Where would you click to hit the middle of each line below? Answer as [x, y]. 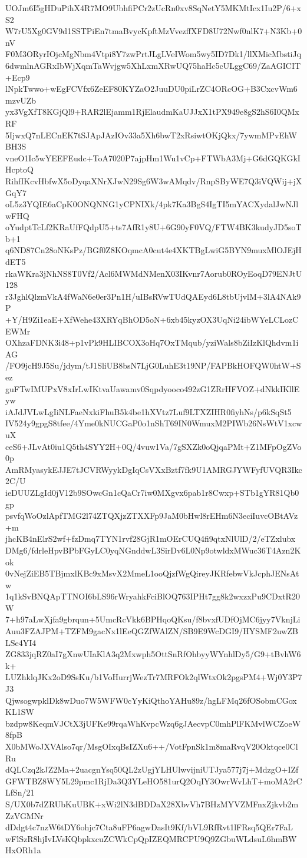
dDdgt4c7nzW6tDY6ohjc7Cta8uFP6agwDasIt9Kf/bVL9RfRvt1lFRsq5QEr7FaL [149, 827]
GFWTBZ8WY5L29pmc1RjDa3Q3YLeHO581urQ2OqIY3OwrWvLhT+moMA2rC [154, 781]
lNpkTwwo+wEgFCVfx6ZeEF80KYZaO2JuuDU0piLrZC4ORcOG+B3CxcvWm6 [151, 89]
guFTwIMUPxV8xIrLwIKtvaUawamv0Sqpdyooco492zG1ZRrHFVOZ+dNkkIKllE [153, 388]
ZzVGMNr [24, 815]
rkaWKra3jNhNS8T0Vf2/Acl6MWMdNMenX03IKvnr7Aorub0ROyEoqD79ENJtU [154, 273]
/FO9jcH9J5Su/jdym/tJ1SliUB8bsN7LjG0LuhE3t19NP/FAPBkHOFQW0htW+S [153, 365]
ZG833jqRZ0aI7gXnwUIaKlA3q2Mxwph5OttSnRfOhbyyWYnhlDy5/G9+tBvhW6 [153, 654]
